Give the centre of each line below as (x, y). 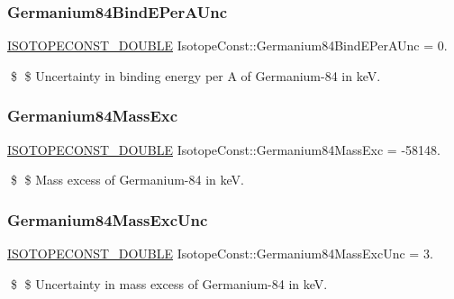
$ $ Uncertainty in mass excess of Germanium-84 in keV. (169, 283)
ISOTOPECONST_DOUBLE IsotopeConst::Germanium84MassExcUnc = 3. (220, 254)
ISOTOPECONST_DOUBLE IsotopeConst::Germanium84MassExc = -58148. (224, 149)
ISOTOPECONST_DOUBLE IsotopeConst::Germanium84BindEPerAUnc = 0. (227, 45)
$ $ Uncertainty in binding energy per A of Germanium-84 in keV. (195, 75)
